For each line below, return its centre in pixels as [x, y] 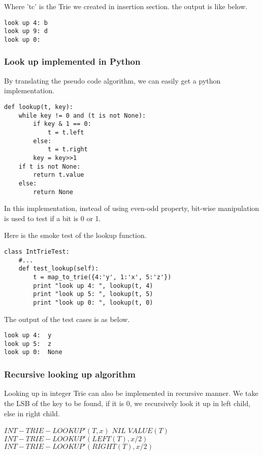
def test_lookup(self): [59, 269]
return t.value [59, 175]
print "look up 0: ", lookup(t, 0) [93, 302]
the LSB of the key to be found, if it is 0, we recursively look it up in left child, [127, 403]
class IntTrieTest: [37, 251]
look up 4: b [26, 23]
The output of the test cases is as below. [67, 319]
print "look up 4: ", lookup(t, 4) [93, 286]
